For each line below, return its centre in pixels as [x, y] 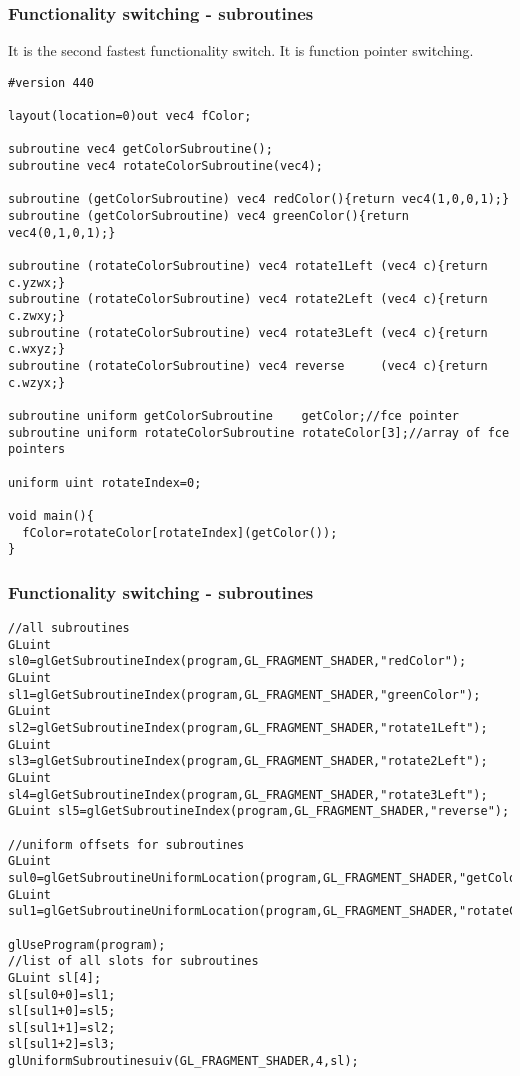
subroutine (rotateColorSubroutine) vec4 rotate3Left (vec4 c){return [248, 332]
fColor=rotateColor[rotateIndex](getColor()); [180, 532]
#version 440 [51, 82]
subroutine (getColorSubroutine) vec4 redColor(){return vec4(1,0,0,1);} [259, 199]
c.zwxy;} [37, 316]
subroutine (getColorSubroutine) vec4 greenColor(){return [208, 216]
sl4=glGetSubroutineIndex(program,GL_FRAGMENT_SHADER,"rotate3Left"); [248, 794]
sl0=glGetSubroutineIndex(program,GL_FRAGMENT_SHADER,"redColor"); [237, 661]
